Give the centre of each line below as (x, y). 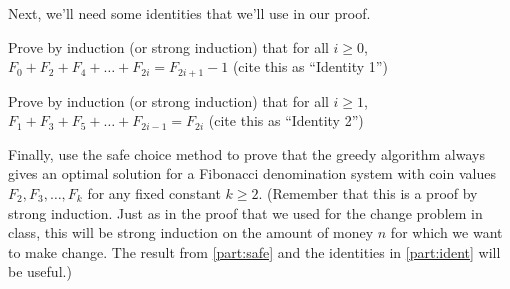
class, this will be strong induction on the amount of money (191, 232)
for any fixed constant (154, 193)
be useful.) (40, 271)
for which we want (446, 232)
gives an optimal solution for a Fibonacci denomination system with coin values (252, 173)
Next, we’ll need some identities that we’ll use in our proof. (189, 13)
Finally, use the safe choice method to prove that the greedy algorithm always (246, 153)
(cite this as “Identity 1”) (310, 66)
